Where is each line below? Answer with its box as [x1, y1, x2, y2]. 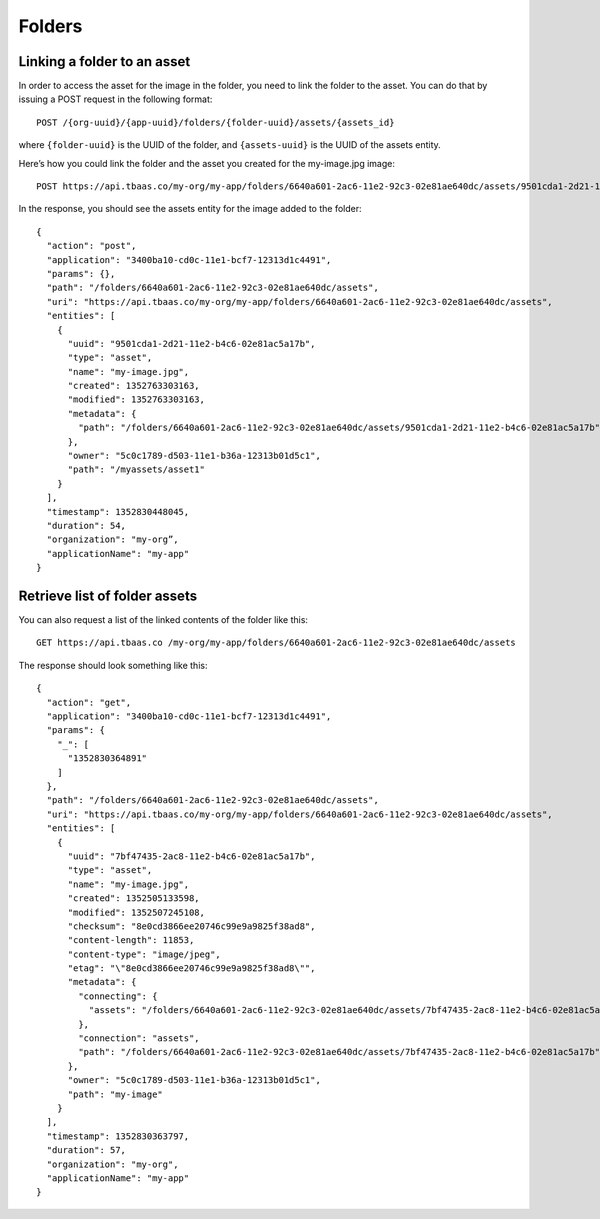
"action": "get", [46, 696, 132, 708]
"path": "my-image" [67, 1088, 164, 1100]
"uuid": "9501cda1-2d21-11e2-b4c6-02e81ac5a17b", [67, 338, 316, 349]
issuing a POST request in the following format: [18, 93, 213, 105]
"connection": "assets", [78, 1033, 200, 1044]
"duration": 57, [46, 1145, 127, 1156]
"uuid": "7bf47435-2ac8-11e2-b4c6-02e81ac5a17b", [67, 850, 316, 862]
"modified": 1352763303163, [67, 394, 205, 405]
